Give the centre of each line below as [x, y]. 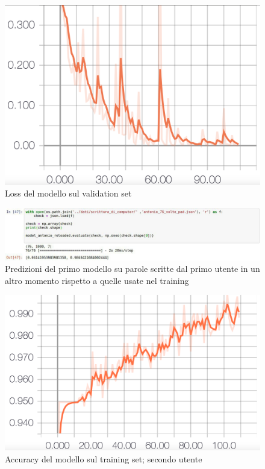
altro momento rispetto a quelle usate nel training [97, 280]
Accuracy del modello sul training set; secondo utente [104, 459]
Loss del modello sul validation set [68, 193]
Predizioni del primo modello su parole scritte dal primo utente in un [132, 269]
